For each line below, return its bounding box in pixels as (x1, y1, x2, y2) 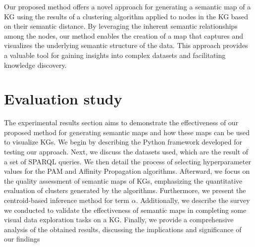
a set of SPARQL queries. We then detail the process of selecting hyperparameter (4, 156, 251, 166)
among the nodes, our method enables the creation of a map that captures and (4, 30, 243, 41)
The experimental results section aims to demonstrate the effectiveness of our (4, 117, 239, 128)
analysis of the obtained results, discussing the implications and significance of (4, 224, 242, 234)
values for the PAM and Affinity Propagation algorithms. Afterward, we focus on (4, 166, 250, 176)
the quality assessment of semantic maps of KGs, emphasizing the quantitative (4, 175, 243, 186)
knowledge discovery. (4, 59, 67, 70)
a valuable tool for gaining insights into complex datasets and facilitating (4, 49, 226, 60)
